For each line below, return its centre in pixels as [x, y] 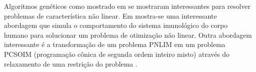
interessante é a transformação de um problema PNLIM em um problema [115, 44]
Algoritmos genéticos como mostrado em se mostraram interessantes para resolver [127, 6]
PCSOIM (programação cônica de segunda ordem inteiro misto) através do [117, 54]
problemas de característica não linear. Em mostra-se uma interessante [111, 15]
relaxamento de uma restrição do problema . [71, 63]
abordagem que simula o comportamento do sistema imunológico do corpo [116, 25]
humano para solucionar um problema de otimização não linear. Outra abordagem [128, 35]
